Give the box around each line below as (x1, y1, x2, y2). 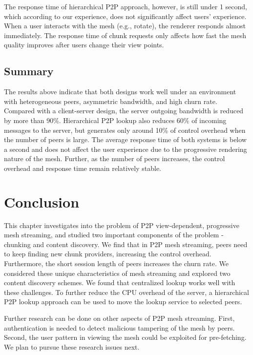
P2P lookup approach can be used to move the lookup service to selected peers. (4, 296, 242, 307)
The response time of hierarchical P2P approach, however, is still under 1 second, (4, 1, 247, 11)
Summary (4, 63, 54, 79)
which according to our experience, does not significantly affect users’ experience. (4, 11, 247, 21)
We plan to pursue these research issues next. (4, 341, 140, 352)
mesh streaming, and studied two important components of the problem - (4, 230, 224, 240)
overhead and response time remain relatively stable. (4, 163, 161, 173)
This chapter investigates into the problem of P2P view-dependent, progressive (4, 220, 239, 230)
